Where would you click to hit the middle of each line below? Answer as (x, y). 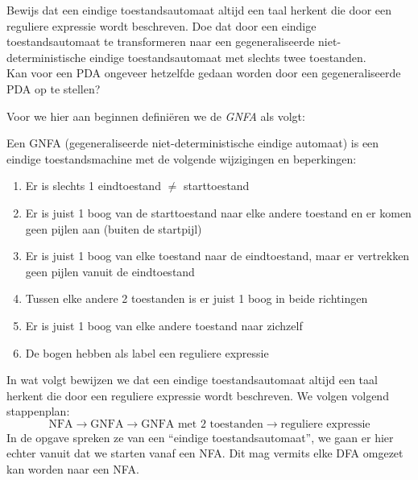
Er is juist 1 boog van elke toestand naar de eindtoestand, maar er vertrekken (217, 256)
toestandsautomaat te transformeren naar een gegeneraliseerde (161, 41)
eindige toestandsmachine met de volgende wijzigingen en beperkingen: (182, 158)
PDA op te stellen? (54, 88)
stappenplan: (38, 411)
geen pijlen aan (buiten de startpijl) (114, 228)
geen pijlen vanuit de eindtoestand (110, 271)
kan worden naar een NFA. (73, 469)
